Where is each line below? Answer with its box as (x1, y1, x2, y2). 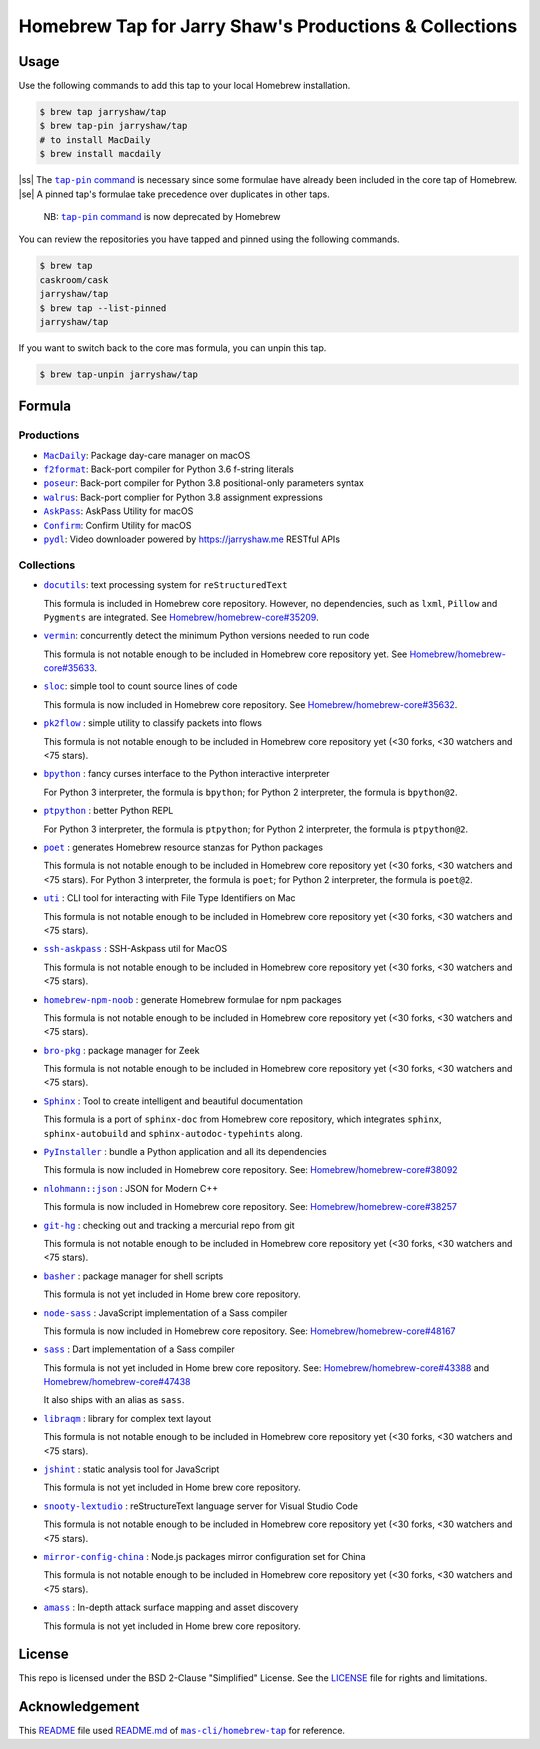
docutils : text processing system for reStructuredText (43, 579, 288, 591)
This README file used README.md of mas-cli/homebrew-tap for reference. (18, 1725, 345, 1737)
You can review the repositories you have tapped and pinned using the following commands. (18, 233, 400, 245)
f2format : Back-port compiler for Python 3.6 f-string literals (43, 463, 294, 475)
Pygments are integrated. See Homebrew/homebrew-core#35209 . (43, 611, 319, 623)
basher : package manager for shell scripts (43, 1270, 224, 1282)
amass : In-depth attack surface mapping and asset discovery (43, 1601, 299, 1614)
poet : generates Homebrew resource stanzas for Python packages (43, 841, 324, 853)
